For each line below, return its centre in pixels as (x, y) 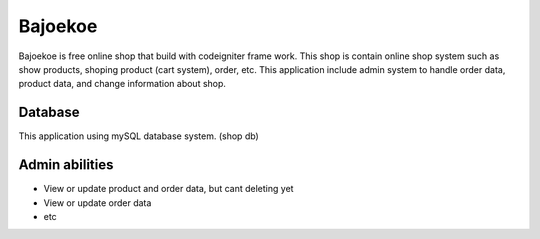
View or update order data (97, 202)
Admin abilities (66, 165)
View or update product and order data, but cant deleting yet (168, 189)
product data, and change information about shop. (122, 84)
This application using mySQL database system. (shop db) (138, 136)
